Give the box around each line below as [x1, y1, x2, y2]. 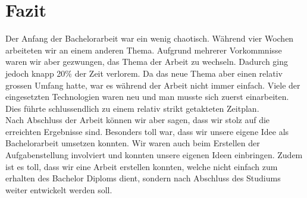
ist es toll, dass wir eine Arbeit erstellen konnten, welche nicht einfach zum [5, 160, 278, 172]
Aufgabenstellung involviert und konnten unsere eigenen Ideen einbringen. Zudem [5, 149, 303, 161]
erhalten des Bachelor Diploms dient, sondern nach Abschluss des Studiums [5, 172, 281, 184]
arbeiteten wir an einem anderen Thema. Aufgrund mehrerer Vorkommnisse [5, 43, 282, 56]
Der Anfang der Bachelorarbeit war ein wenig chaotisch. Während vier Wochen [5, 32, 294, 45]
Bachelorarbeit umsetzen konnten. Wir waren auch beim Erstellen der [5, 137, 260, 149]
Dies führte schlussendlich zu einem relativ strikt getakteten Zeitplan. [5, 102, 259, 114]
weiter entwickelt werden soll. [5, 183, 112, 196]
